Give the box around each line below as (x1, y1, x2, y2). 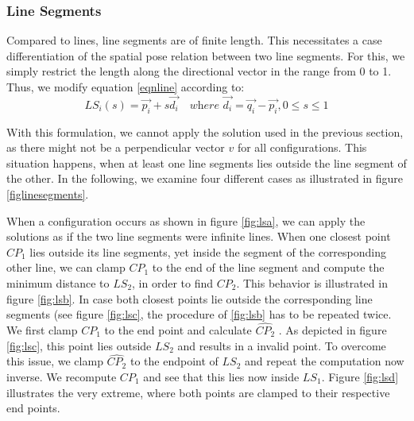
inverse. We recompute (6, 368, 117, 384)
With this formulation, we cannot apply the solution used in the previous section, (6, 123, 404, 140)
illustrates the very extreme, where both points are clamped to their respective (6, 384, 390, 400)
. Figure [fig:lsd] (321, 368, 399, 384)
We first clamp (6, 321, 78, 338)
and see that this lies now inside (143, 368, 300, 384)
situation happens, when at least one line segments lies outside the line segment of (6, 154, 407, 171)
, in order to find (132, 274, 214, 291)
